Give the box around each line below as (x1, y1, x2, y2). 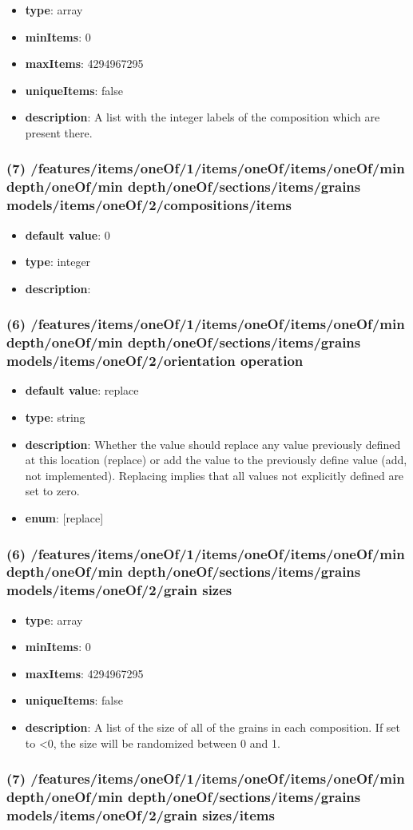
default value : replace (25, 382, 139, 399)
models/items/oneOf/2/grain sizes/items (6, 805, 275, 825)
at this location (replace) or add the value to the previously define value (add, (25, 451, 407, 468)
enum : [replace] (25, 510, 104, 526)
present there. (25, 124, 93, 141)
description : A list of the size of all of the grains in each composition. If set (25, 719, 401, 736)
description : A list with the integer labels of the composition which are (25, 109, 380, 125)
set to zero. (25, 483, 80, 499)
